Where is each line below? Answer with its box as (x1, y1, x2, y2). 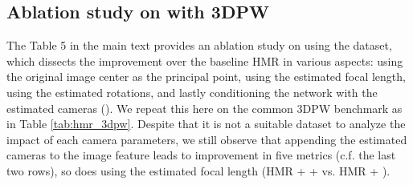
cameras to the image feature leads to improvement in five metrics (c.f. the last (6, 147, 396, 163)
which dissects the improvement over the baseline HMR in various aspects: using (6, 52, 403, 69)
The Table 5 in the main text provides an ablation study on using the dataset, (6, 37, 392, 54)
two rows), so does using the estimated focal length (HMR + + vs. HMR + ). (6, 162, 391, 179)
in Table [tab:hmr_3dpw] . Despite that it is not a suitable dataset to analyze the (6, 115, 406, 132)
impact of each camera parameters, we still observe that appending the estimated (6, 131, 407, 147)
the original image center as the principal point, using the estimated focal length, (6, 68, 406, 85)
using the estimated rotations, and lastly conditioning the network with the (6, 83, 378, 100)
